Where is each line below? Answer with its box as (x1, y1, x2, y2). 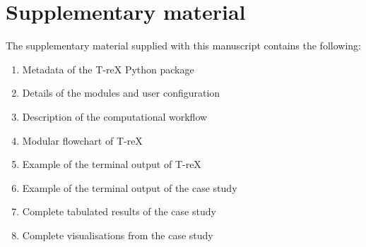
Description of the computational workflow (22, 109, 208, 123)
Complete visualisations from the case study (22, 227, 213, 242)
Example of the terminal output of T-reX (22, 157, 201, 171)
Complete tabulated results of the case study (22, 204, 216, 219)
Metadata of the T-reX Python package (22, 61, 194, 76)
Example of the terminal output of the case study (22, 180, 237, 195)
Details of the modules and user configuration (22, 85, 220, 100)
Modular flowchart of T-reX (22, 133, 143, 147)
